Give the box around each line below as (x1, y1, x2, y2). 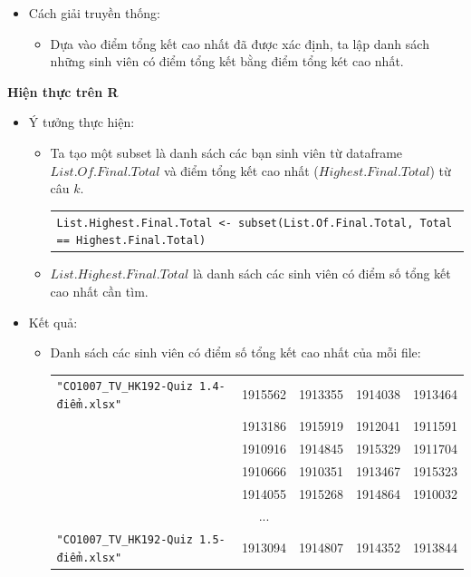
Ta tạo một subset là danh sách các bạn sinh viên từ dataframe (50, 142, 403, 161)
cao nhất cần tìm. (50, 281, 149, 300)
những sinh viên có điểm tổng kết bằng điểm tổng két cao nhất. (50, 52, 404, 71)
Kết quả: (28, 312, 78, 331)
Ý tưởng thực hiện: (28, 112, 135, 132)
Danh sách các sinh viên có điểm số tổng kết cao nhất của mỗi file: (50, 343, 421, 362)
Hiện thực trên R (7, 82, 119, 101)
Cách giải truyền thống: (28, 4, 160, 22)
